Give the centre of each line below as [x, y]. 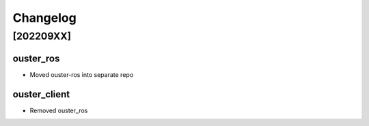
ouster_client [41, 94]
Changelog [44, 18]
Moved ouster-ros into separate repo [82, 74]
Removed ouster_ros [59, 110]
